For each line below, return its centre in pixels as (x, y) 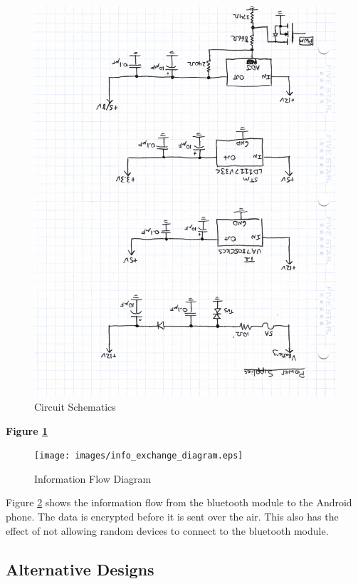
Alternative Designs (80, 569)
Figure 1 (27, 430)
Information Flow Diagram (93, 478)
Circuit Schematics (75, 406)
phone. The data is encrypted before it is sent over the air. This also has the (172, 516)
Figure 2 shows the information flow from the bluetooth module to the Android (179, 502)
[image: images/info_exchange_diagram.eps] (139, 456)
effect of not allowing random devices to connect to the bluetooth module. (167, 530)
